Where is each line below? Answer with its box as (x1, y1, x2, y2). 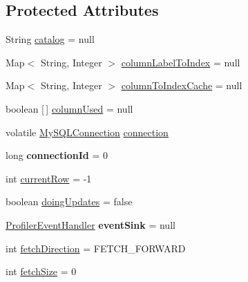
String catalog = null (6, 32, 95, 46)
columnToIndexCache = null (121, 78, 242, 93)
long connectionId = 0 (6, 148, 108, 162)
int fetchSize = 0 (6, 264, 77, 279)
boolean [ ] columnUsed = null (6, 101, 133, 115)
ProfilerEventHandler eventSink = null (6, 217, 175, 232)
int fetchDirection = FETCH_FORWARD (6, 241, 186, 255)
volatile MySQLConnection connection (6, 124, 169, 139)
